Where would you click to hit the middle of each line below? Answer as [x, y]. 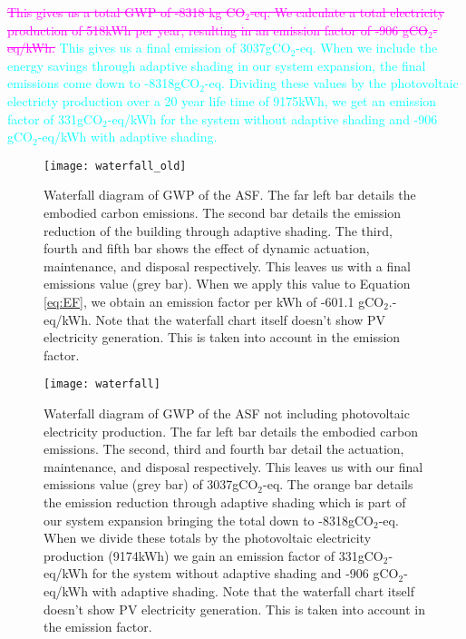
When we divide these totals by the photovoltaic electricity [208, 538]
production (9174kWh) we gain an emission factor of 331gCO [214, 555]
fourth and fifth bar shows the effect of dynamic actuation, [207, 248]
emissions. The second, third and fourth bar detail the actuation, [224, 449]
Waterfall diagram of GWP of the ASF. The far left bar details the [230, 195]
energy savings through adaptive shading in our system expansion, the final [217, 65]
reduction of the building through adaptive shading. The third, [218, 230]
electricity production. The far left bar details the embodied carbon [231, 431]
